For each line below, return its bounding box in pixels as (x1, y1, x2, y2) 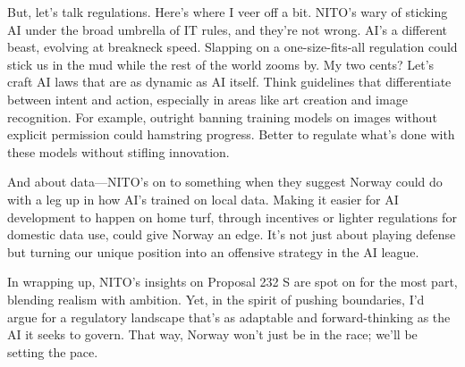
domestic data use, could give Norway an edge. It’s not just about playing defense (7, 225, 456, 244)
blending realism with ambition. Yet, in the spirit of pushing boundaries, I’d (7, 289, 425, 308)
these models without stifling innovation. (7, 142, 230, 161)
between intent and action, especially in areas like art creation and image (7, 89, 408, 108)
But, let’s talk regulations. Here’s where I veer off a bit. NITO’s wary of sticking (7, 3, 448, 21)
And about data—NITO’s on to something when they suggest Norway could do (7, 172, 443, 191)
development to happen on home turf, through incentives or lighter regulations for (7, 207, 457, 226)
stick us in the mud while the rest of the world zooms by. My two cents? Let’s (7, 54, 435, 73)
